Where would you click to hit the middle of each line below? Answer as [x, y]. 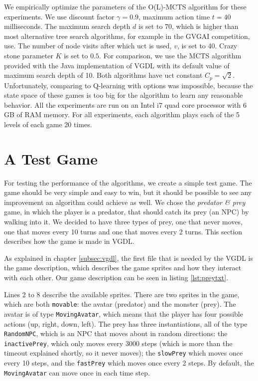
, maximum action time [174, 16]
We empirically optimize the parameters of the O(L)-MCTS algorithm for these [125, 6]
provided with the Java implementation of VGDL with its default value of [117, 65]
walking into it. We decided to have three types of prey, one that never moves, [123, 222]
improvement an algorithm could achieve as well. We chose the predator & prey [125, 202]
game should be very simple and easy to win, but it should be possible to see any [128, 192]
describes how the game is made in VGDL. [69, 241]
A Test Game [51, 158]
